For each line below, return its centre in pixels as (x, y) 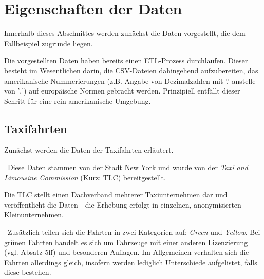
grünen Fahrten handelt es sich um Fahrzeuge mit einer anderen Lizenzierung (126, 242)
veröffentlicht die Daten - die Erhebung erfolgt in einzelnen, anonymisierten (123, 204)
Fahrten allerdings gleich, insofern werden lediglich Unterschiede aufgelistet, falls (131, 262)
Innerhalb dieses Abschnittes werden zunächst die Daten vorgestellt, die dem (125, 33)
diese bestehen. (28, 272)
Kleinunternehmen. (34, 215)
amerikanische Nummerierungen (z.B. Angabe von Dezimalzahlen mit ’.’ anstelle (130, 80)
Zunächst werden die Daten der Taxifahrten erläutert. (89, 150)
